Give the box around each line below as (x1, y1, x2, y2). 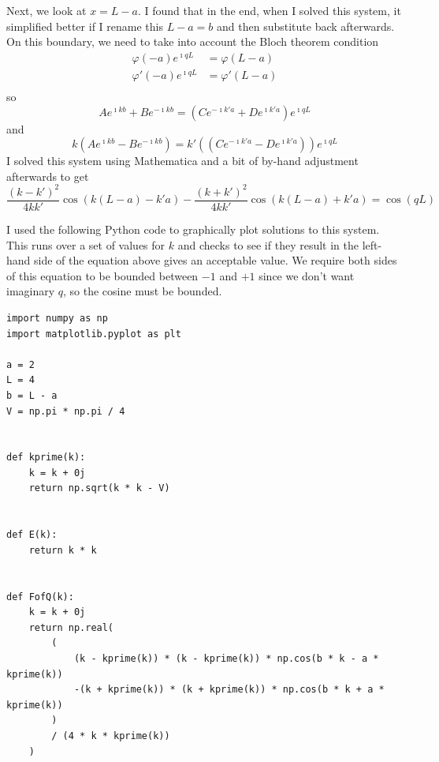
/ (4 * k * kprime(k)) (51, 730, 170, 741)
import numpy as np (6, 312, 108, 324)
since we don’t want (259, 267, 355, 283)
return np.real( (28, 621, 114, 633)
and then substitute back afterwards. (217, 17, 395, 34)
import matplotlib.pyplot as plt (6, 328, 181, 340)
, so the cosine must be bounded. (63, 283, 222, 299)
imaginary (6, 283, 55, 299)
